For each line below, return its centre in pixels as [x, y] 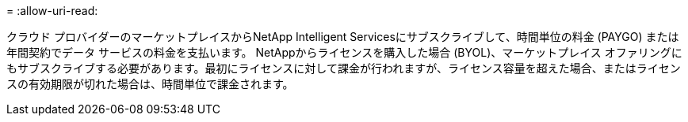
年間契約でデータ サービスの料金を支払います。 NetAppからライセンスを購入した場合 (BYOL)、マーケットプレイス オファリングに [344, 52]
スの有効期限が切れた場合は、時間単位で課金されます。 [150, 84]
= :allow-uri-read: [52, 11]
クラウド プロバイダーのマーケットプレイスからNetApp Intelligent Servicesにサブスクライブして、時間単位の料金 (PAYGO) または [343, 37]
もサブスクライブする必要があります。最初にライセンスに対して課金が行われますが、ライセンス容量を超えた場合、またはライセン [344, 68]
